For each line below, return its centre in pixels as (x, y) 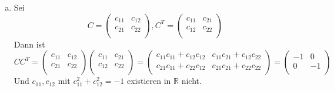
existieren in (149, 81)
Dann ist (29, 44)
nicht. (191, 81)
